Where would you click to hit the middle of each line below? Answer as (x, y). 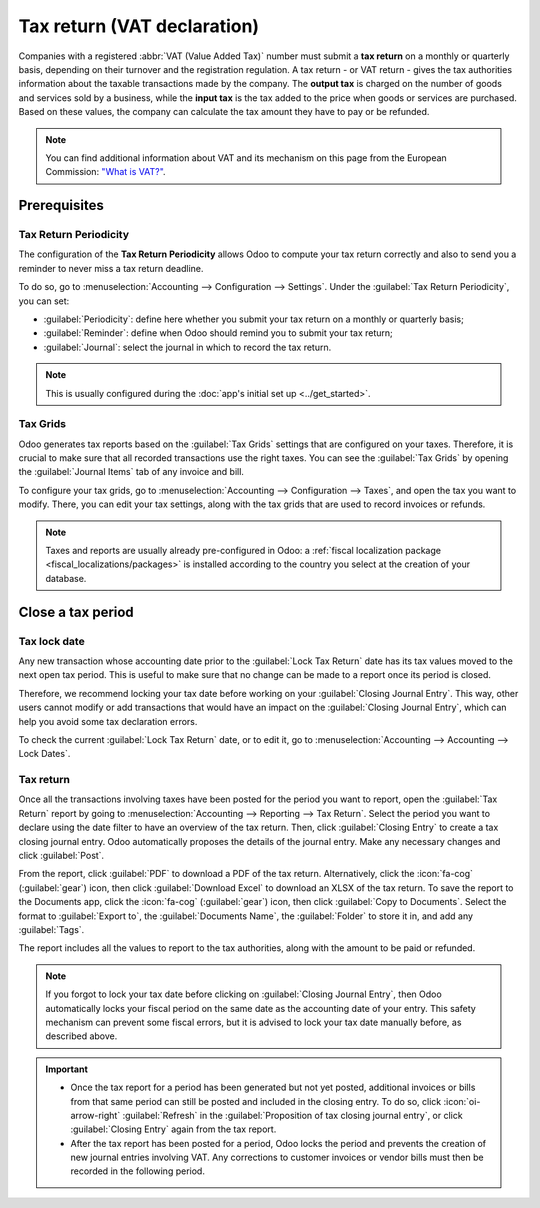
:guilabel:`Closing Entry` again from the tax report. (173, 1129)
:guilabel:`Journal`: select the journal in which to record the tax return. (187, 347)
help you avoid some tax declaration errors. (108, 721)
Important (67, 1069)
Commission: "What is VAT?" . (105, 172)
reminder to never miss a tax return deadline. (111, 268)
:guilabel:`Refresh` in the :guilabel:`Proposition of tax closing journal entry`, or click (293, 1115)
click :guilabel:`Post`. (61, 856)
